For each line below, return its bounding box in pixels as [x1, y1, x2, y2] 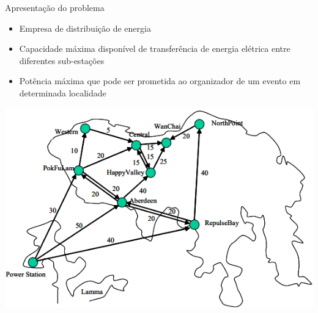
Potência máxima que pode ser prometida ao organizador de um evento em [19, 74, 301, 87]
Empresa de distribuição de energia [19, 21, 151, 34]
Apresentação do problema [5, 1, 105, 13]
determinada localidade [19, 86, 106, 99]
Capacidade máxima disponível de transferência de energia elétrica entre [19, 42, 290, 55]
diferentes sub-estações [19, 54, 105, 67]
